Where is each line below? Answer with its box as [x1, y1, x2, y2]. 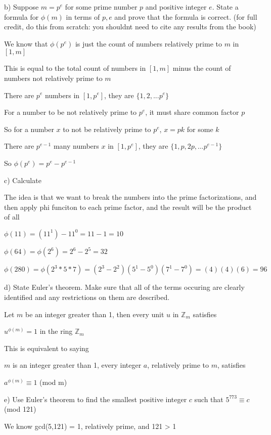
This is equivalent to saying [4, 342, 89, 353]
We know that [4, 38, 48, 49]
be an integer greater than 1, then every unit [25, 309, 164, 319]
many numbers [53, 141, 99, 151]
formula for [4, 11, 39, 22]
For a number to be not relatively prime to [4, 107, 137, 117]
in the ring [39, 326, 73, 336]
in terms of [66, 11, 100, 22]
